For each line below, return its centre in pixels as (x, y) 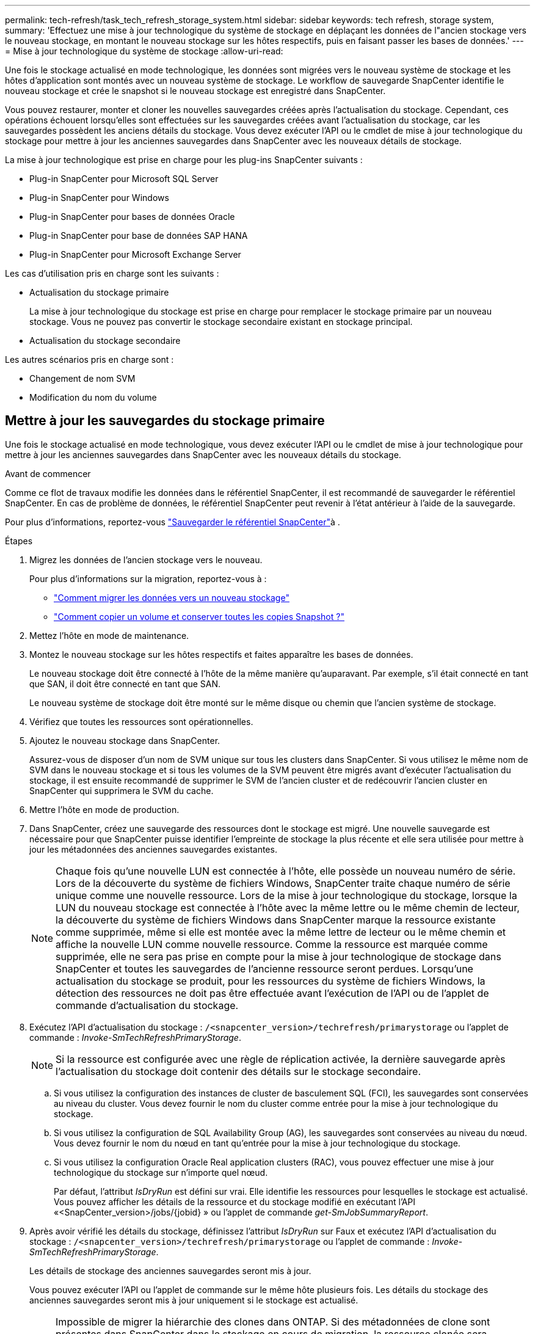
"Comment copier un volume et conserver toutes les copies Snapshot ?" (199, 616)
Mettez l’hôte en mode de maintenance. (109, 635)
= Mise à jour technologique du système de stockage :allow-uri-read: (144, 51)
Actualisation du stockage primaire (99, 292)
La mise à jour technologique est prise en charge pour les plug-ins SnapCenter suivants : (184, 160)
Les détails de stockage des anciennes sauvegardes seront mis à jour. (170, 1270)
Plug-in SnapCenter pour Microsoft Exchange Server (135, 254)
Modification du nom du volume (93, 397)
